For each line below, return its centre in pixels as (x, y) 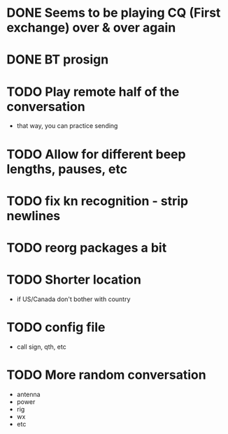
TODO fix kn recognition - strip (98, 201)
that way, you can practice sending (67, 126)
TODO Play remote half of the (93, 92)
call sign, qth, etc (42, 347)
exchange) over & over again (91, 28)
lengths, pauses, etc (67, 169)
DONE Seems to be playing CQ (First (114, 13)
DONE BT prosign (58, 60)
